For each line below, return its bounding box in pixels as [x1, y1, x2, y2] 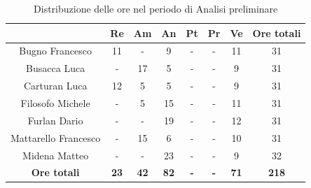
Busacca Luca [26, 61, 85, 75]
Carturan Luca [23, 78, 88, 93]
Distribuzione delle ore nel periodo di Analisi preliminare [34, 1, 278, 15]
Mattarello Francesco [11, 130, 101, 145]
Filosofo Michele [20, 95, 90, 110]
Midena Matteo [22, 147, 89, 162]
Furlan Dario [27, 113, 83, 127]
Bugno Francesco [19, 43, 92, 58]
